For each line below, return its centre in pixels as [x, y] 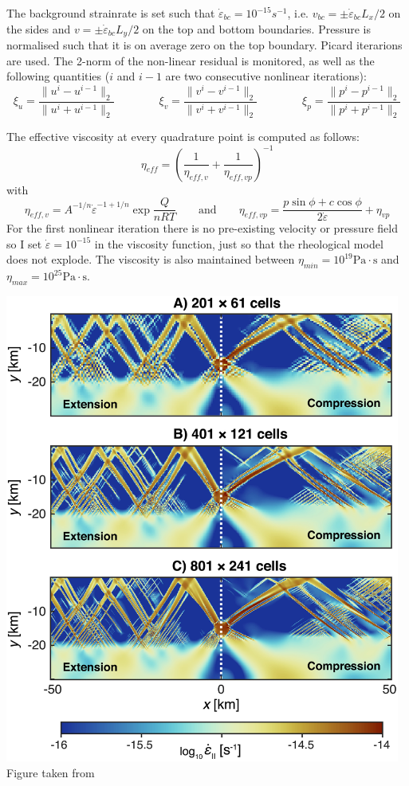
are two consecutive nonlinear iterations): [266, 76]
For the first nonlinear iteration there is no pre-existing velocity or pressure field [202, 228]
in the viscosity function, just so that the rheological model [239, 243]
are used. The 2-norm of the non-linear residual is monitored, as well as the [191, 60]
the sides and [39, 28]
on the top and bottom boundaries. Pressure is [256, 28]
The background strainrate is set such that [111, 13]
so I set [24, 243]
